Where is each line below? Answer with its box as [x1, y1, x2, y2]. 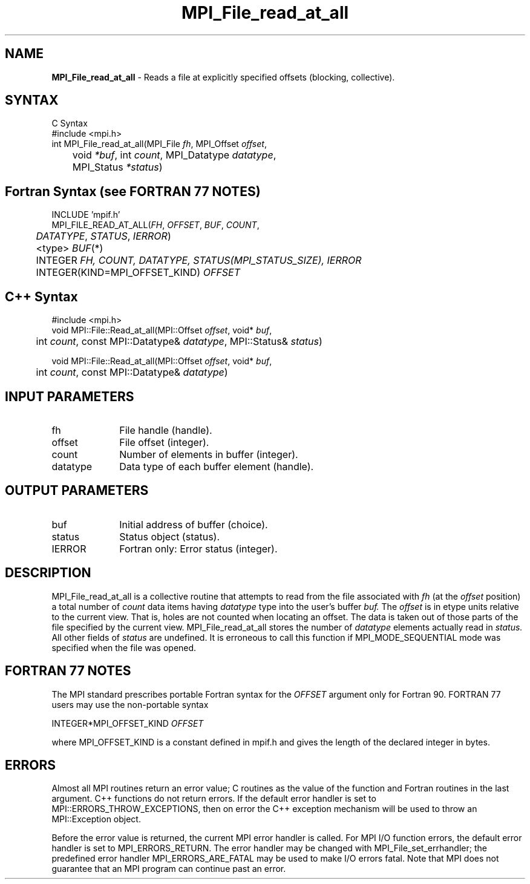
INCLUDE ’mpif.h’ [51, 209, 120, 220]
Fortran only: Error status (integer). [119, 542, 278, 555]
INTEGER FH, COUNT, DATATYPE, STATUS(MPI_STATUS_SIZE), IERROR [36, 254, 362, 267]
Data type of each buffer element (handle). [119, 460, 314, 473]
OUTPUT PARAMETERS [5, 483, 149, 499]
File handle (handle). [119, 424, 212, 436]
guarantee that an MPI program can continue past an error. [51, 863, 286, 874]
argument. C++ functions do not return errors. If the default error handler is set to [51, 793, 376, 804]
